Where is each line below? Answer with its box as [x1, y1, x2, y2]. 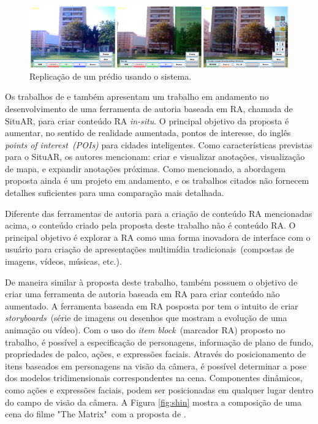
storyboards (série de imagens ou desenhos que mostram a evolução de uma [5, 311, 287, 324]
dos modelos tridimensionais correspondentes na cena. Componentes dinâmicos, [5, 371, 303, 384]
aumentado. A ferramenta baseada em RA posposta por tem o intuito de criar [5, 299, 298, 312]
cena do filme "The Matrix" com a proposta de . [5, 407, 186, 420]
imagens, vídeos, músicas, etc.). [5, 255, 122, 268]
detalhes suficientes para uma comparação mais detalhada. [5, 186, 224, 199]
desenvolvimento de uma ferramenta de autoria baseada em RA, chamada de [5, 102, 293, 115]
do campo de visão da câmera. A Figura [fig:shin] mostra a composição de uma [5, 395, 301, 408]
